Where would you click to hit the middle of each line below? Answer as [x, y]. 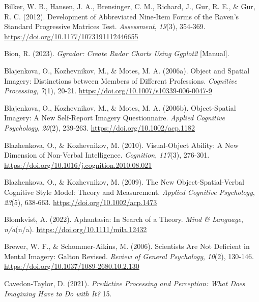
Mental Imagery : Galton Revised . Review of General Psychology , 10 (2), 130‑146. [129, 256]
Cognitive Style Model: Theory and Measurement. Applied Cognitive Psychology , [129, 192]
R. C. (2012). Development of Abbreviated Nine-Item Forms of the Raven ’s [122, 16]
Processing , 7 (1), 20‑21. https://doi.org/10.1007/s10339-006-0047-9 [108, 91]
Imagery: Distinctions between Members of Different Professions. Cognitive [121, 80]
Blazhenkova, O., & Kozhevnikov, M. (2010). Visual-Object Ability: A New [121, 145]
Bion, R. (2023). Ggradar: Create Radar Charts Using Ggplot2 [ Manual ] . [117, 53]
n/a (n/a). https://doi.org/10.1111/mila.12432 [76, 229]
